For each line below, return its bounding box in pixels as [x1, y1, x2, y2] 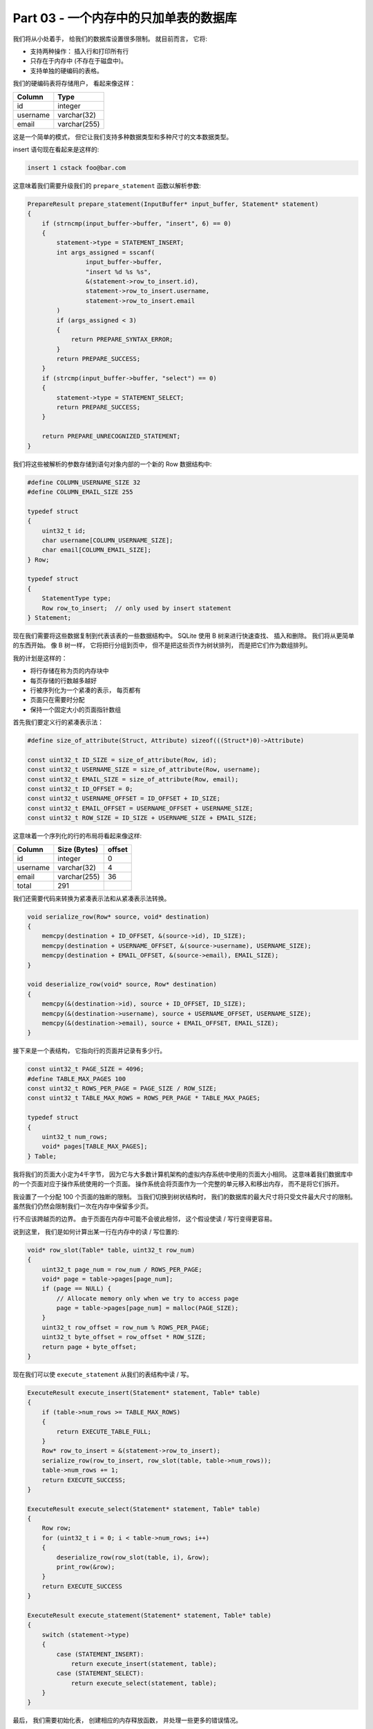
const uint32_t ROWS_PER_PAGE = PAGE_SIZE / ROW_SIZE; [27, 1084, 217, 1093]
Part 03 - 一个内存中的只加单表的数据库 [12, 10, 238, 26]
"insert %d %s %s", [85, 268, 152, 276]
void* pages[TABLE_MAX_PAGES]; [41, 1143, 148, 1151]
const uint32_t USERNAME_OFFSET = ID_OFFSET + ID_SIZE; [27, 795, 221, 802]
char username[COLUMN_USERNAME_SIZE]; [41, 536, 173, 544]
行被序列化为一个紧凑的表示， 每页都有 [30, 685, 141, 694]
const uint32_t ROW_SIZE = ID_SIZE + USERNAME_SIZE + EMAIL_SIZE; [27, 814, 257, 822]
